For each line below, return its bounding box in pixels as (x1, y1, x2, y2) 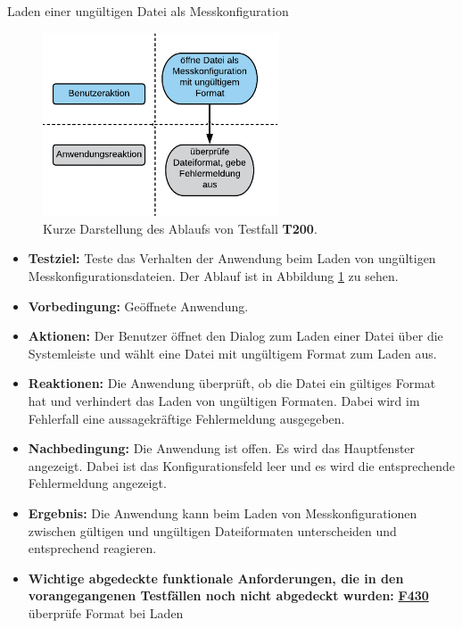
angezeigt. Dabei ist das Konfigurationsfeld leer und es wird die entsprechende (28, 456, 456, 475)
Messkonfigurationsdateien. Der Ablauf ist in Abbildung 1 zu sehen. (28, 267, 399, 285)
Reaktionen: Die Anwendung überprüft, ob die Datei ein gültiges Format (28, 374, 436, 392)
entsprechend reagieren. (28, 539, 157, 558)
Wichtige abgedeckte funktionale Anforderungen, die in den (28, 568, 404, 587)
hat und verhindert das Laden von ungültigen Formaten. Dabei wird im (28, 392, 420, 410)
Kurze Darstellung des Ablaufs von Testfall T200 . (43, 219, 318, 237)
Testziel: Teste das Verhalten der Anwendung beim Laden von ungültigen (28, 249, 436, 268)
